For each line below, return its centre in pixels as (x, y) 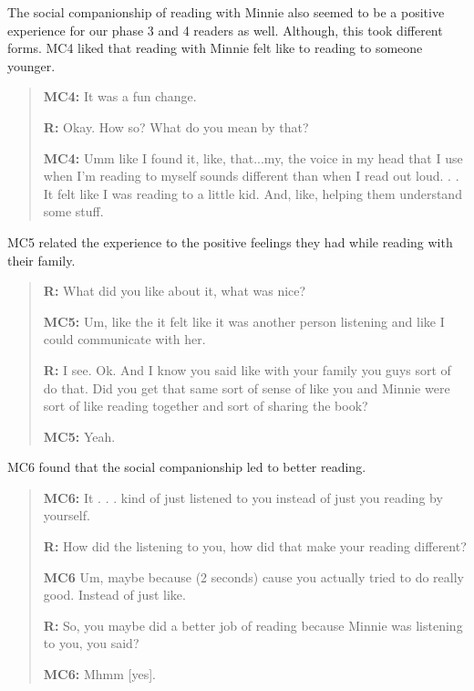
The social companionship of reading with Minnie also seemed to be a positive (226, 12)
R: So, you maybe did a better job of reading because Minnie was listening (253, 625)
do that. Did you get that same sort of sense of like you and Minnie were (247, 387)
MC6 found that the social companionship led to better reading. (187, 467)
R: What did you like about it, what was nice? (175, 291)
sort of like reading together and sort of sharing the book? (206, 406)
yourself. (67, 515)
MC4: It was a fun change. (120, 96)
